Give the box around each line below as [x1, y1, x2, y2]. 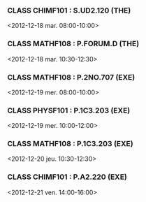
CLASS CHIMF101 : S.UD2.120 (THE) [7, 6, 131, 15]
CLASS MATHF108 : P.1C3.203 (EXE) [7, 139, 134, 149]
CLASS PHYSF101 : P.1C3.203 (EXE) [7, 106, 131, 115]
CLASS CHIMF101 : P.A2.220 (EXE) [7, 172, 128, 182]
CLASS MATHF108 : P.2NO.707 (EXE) [7, 72, 136, 82]
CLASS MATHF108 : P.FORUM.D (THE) [7, 39, 140, 49]
